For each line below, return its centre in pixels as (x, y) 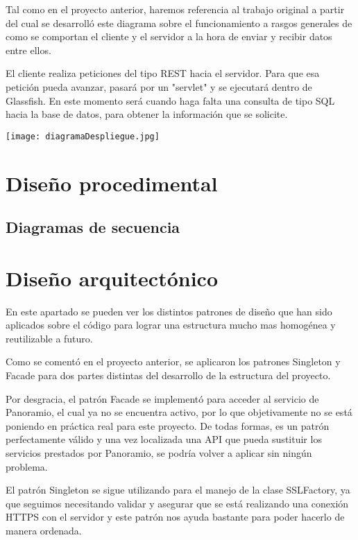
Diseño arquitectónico (112, 278)
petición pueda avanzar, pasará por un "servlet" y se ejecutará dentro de (159, 86)
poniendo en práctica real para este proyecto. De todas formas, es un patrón (168, 425)
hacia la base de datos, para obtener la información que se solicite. (147, 114)
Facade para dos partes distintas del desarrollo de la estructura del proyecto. (168, 375)
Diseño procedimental (112, 183)
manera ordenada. (44, 530)
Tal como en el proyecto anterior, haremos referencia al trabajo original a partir (175, 9)
